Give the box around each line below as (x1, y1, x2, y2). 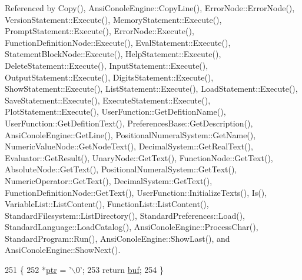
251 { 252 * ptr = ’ (5, 264, 71, 276)
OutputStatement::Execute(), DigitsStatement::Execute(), (5, 71, 214, 83)
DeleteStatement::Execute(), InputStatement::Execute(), (5, 59, 208, 71)
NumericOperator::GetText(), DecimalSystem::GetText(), (5, 174, 213, 186)
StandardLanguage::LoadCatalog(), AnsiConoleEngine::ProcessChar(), (5, 221, 258, 233)
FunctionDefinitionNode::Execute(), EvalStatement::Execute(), (5, 36, 231, 48)
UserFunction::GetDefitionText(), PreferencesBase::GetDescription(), (5, 116, 253, 129)
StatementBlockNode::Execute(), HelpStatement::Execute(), (5, 48, 221, 60)
